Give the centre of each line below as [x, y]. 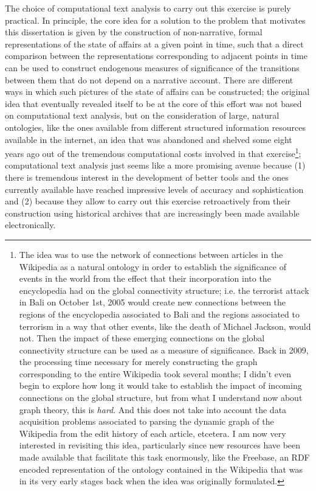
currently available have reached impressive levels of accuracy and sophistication [154, 189]
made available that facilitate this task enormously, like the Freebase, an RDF [164, 457]
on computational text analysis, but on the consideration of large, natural [142, 115]
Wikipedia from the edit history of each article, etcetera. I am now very [153, 433]
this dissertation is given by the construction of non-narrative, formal [134, 32]
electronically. [30, 225]
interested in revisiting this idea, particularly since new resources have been [160, 445]
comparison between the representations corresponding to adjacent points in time [156, 56]
